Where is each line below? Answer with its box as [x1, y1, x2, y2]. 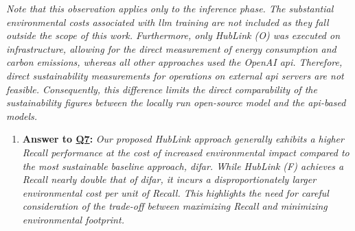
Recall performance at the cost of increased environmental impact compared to [22, 145, 350, 159]
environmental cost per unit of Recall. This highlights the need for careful [22, 185, 329, 199]
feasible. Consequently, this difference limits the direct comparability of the [6, 82, 317, 96]
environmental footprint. [22, 212, 124, 226]
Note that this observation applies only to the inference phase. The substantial [6, 1, 334, 15]
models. [6, 108, 38, 123]
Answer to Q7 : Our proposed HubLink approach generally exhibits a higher [22, 132, 344, 146]
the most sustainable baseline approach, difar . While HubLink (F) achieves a [22, 158, 344, 173]
